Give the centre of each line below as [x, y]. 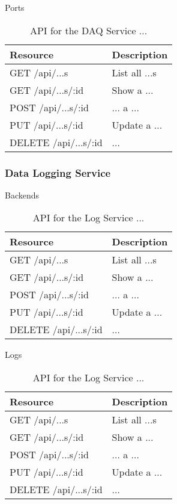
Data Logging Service [58, 172]
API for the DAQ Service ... [88, 30]
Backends [22, 195]
